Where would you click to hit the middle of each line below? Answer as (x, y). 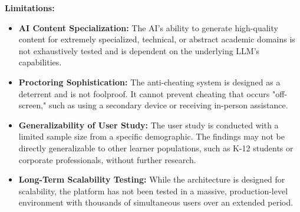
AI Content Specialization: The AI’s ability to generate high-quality (148, 27)
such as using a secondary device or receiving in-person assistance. (169, 105)
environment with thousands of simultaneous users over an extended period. (156, 202)
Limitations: (30, 8)
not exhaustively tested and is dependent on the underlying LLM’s (139, 50)
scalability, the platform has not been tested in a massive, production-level (153, 191)
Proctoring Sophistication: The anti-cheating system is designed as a (149, 82)
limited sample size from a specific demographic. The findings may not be (151, 136)
